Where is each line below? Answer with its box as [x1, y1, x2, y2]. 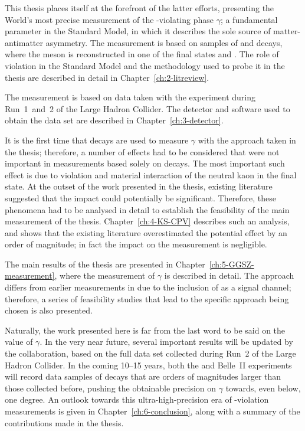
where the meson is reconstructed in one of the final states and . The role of [5, 48, 279, 60]
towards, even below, [225, 381, 301, 394]
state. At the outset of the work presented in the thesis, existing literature [5, 180, 273, 192]
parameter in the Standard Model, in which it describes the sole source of [5, 25, 271, 37]
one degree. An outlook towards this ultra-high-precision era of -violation [5, 393, 269, 406]
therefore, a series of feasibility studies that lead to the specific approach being [5, 292, 289, 305]
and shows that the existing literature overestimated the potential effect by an [5, 226, 287, 239]
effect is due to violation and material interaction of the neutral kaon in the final [5, 168, 297, 181]
